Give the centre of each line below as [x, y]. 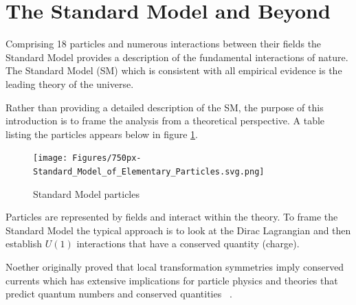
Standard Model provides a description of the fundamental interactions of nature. [177, 57]
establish [24, 244]
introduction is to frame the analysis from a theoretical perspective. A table [165, 121]
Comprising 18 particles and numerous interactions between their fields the [164, 44]
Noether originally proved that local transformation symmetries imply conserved [175, 266]
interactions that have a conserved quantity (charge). [188, 244]
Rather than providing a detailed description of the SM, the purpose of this [165, 107]
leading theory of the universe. [70, 83]
